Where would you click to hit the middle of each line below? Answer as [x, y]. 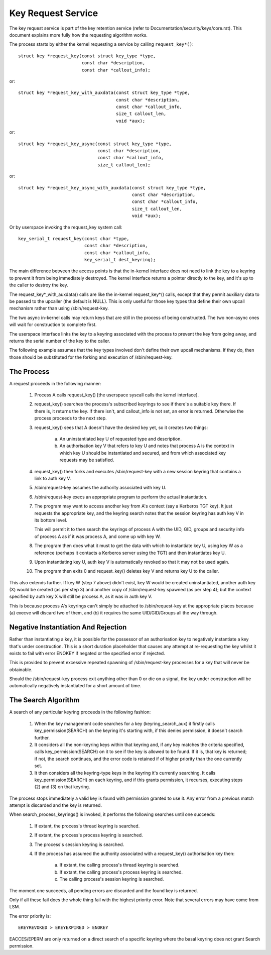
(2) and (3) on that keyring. [62, 787]
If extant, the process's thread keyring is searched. [87, 826]
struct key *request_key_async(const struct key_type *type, [95, 144]
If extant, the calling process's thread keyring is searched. [119, 865]
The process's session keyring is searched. [79, 844]
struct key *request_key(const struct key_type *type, [87, 56]
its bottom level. [51, 520]
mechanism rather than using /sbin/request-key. [59, 308]
